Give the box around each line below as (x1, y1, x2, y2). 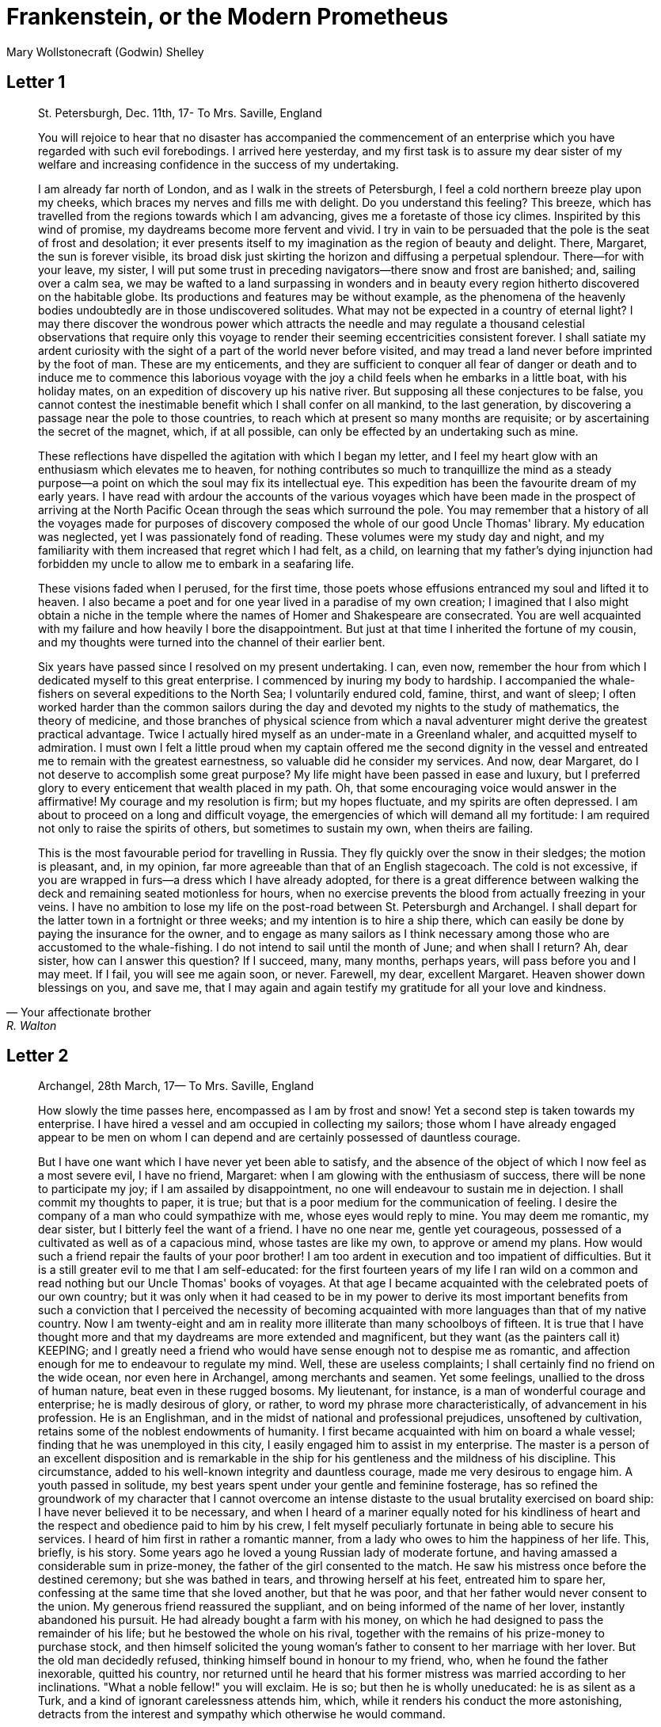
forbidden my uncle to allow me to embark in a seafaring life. (38, 556, 355, 570)
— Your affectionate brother (6, 1005, 152, 1019)
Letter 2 (6, 1046, 69, 1066)
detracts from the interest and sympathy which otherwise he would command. (38, 1707, 446, 1721)
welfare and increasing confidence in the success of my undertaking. (38, 157, 399, 171)
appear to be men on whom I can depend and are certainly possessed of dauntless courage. (38, 1130, 521, 1145)
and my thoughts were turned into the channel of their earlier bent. (38, 635, 386, 649)
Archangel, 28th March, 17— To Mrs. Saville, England (38, 1079, 314, 1093)
